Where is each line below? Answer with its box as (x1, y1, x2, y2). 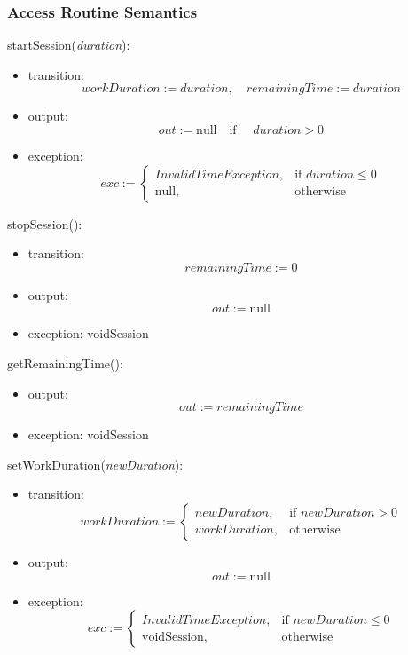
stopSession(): (7, 214, 82, 233)
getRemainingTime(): (7, 353, 123, 372)
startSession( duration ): (7, 36, 130, 54)
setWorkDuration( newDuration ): (7, 454, 184, 473)
